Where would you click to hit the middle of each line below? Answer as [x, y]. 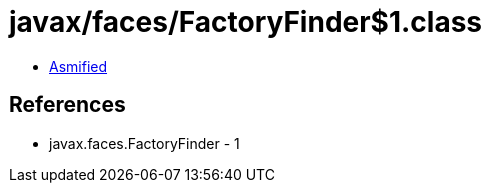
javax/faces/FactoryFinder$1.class [246, 22]
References [67, 105]
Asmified [78, 66]
